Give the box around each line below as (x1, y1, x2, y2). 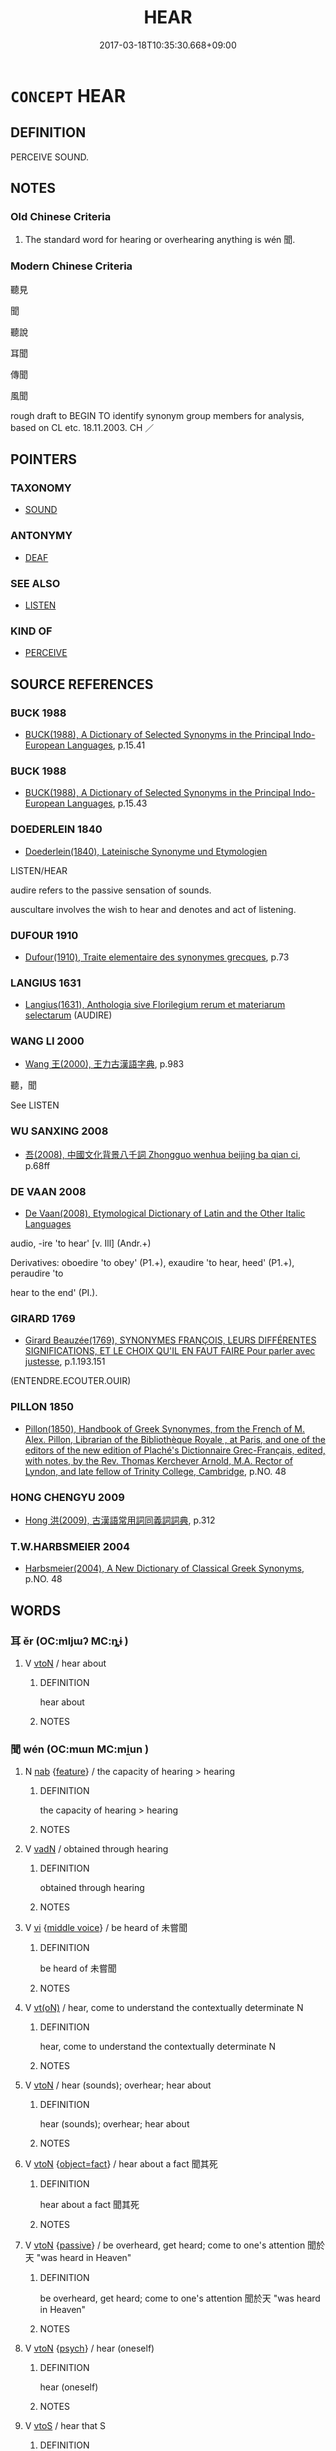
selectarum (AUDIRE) (24, 1009, 113, 1021)
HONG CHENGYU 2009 (10, 1490, 125, 1504)
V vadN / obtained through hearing (24, 1843, 169, 1855)
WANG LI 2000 (10, 1034, 85, 1048)
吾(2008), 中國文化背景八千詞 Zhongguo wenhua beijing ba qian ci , (24, 1148, 301, 1160)
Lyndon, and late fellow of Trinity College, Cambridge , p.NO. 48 (24, 1465, 287, 1477)
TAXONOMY (10, 481, 72, 495)
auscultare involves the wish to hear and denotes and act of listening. (10, 903, 297, 915)
